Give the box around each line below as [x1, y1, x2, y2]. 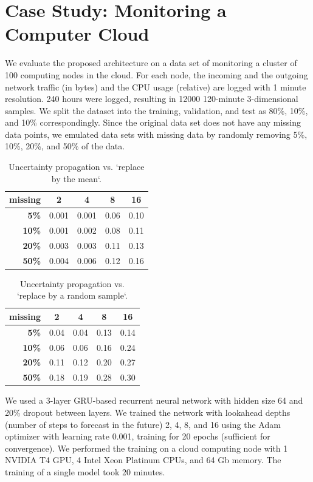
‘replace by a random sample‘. [16, 289, 128, 302]
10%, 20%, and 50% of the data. [5, 140, 125, 152]
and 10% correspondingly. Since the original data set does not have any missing [5, 116, 301, 129]
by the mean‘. [51, 172, 101, 185]
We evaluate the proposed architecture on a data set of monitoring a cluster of [5, 56, 297, 69]
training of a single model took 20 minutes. [5, 465, 165, 478]
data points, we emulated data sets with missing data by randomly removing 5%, [5, 127, 308, 140]
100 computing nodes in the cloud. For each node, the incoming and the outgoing [5, 68, 308, 81]
